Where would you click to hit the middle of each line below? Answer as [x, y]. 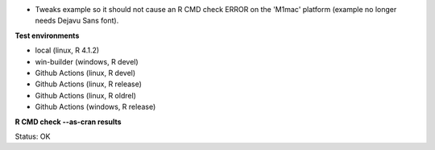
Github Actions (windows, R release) [95, 107]
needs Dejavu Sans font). [77, 21]
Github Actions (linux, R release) [89, 84]
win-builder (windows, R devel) [87, 61]
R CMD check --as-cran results [68, 122]
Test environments [47, 35]
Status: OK [33, 136]
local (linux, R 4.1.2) [67, 50]
